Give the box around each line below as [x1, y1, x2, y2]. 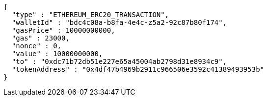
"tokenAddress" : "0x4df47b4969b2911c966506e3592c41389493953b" [11, 65, 265, 73]
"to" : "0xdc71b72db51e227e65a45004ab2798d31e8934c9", [11, 58, 227, 65]
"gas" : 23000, [11, 34, 70, 42]
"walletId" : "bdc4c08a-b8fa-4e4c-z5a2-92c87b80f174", [11, 19, 227, 26]
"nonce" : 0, [11, 42, 62, 50]
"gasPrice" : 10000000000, [11, 26, 115, 34]
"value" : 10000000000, [11, 50, 103, 58]
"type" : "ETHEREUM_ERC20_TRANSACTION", [11, 11, 169, 19]
